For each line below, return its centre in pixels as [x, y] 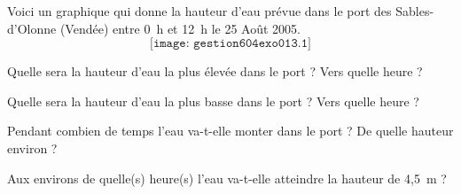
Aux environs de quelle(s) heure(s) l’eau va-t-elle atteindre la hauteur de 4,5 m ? [227, 178]
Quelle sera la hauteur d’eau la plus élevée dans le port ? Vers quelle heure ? [215, 71]
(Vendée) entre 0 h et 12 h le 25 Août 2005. [180, 28]
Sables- [415, 11]
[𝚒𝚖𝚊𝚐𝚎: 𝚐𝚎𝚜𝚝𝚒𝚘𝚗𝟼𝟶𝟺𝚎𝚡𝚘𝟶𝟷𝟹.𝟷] [230, 44]
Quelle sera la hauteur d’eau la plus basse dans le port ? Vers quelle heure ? [213, 101]
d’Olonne [32, 28]
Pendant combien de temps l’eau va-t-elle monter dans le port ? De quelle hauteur [230, 131]
